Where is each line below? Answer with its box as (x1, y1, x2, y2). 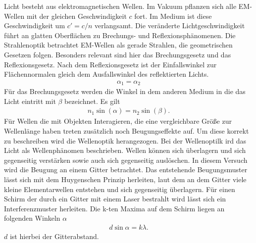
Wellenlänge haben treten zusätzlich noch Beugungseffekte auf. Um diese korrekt (4, 126, 249, 136)
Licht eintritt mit (4, 96, 56, 106)
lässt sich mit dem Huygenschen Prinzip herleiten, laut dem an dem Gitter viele (4, 174, 247, 185)
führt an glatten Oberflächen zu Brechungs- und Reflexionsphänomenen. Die (4, 30, 236, 40)
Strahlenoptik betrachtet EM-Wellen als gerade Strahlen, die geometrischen (4, 40, 233, 50)
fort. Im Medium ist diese (134, 10, 212, 21)
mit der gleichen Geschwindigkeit (26, 10, 127, 21)
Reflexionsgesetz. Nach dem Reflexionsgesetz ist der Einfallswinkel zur (4, 59, 217, 69)
